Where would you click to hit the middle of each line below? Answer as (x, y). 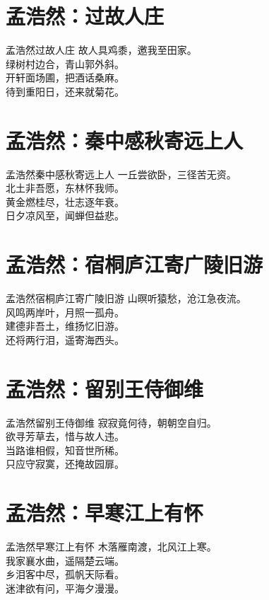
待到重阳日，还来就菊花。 (65, 91)
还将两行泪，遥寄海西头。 (65, 339)
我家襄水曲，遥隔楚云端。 (65, 560)
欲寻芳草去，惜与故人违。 (65, 436)
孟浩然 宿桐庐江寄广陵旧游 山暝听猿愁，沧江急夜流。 (126, 298)
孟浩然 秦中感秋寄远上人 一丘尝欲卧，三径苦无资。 (121, 174)
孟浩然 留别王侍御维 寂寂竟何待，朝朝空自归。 (111, 422)
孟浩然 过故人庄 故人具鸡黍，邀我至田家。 (101, 50)
